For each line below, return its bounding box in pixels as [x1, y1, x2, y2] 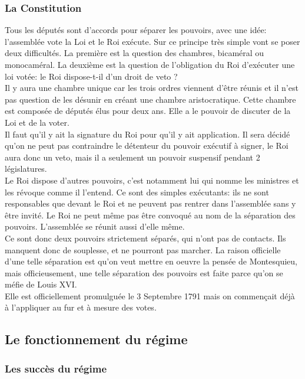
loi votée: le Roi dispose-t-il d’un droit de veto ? [5, 70, 178, 82]
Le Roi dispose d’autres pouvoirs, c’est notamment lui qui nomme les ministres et [5, 174, 299, 186]
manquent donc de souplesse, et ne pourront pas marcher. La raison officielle [5, 243, 281, 256]
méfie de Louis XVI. [5, 278, 77, 290]
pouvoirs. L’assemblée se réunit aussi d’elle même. [5, 220, 185, 233]
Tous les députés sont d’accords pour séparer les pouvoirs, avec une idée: [5, 24, 267, 36]
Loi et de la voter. [5, 116, 69, 128]
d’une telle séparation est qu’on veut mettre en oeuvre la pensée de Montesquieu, [5, 255, 298, 267]
